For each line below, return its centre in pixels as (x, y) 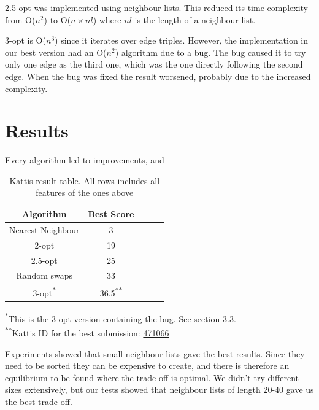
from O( (20, 19)
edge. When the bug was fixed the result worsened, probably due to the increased (158, 76)
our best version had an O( (56, 52)
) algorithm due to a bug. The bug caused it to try (210, 52)
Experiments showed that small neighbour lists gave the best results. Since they (155, 353)
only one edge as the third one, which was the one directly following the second (154, 64)
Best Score (111, 214)
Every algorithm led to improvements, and (85, 160)
